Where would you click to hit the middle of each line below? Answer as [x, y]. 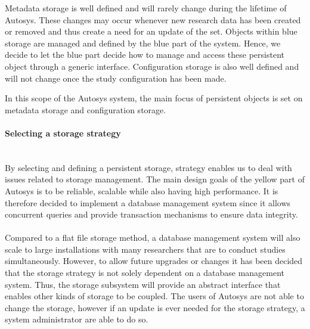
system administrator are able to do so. [77, 319]
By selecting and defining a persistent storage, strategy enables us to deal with [148, 167]
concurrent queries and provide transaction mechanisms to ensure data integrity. [151, 214]
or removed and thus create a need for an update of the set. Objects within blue [151, 31]
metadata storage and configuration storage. [86, 109]
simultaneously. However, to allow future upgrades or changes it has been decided [154, 261]
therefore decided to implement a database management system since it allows [148, 202]
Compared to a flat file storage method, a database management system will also [153, 238]
